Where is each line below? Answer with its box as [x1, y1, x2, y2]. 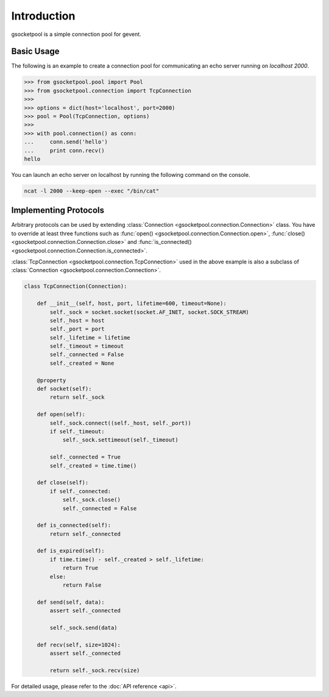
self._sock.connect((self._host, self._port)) [49, 420, 191, 426]
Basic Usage [11, 46, 60, 57]
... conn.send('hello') [24, 138, 108, 146]
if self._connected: [49, 488, 111, 495]
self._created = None [49, 360, 115, 366]
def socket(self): [37, 385, 92, 393]
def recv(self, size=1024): [37, 641, 121, 648]
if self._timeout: [49, 428, 105, 435]
